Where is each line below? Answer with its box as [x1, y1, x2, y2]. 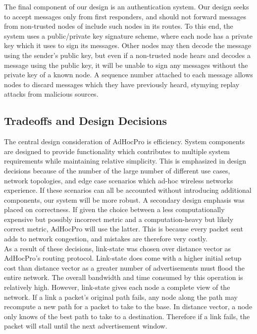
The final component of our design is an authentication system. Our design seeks [4, 1, 249, 11]
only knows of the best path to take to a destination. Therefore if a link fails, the [4, 311, 250, 321]
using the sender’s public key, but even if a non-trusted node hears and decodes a [4, 50, 251, 60]
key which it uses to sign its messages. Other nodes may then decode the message [4, 40, 252, 51]
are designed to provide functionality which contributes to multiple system [4, 146, 230, 156]
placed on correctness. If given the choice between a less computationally [4, 204, 225, 215]
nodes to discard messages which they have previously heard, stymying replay [4, 79, 240, 89]
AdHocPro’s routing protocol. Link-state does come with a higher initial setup [4, 253, 242, 263]
